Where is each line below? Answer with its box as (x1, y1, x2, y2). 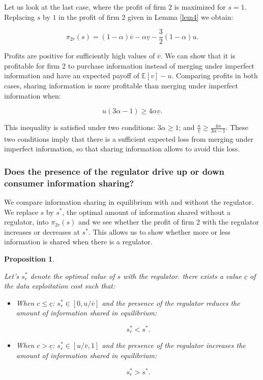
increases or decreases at (4, 226, 80, 237)
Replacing (4, 11, 35, 22)
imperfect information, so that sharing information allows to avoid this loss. (4, 143, 240, 154)
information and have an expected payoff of (4, 70, 139, 81)
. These (225, 122, 249, 133)
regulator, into (4, 216, 49, 227)
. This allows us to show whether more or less (88, 226, 230, 237)
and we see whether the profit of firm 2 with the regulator (78, 216, 259, 227)
